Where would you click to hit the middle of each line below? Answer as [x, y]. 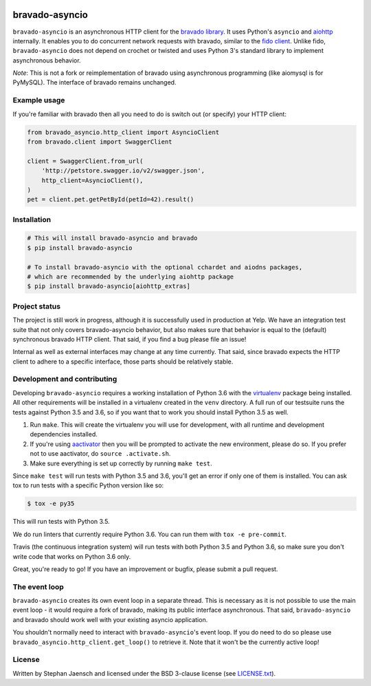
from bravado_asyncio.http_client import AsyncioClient [123, 132]
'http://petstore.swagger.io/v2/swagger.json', [123, 171]
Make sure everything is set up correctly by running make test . [121, 463]
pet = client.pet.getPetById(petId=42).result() [111, 200]
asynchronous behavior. [47, 60]
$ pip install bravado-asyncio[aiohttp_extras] [109, 286]
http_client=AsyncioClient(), [92, 180]
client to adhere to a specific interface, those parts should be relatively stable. [123, 362]
